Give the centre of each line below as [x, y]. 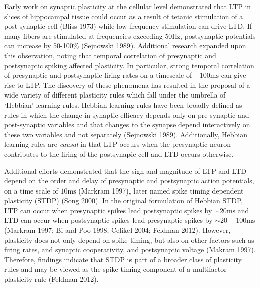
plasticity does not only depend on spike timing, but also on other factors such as [129, 239]
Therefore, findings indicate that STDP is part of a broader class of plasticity [123, 259]
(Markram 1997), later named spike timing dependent [161, 190]
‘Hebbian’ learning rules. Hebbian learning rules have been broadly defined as [123, 104]
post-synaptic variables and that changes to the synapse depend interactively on [127, 124]
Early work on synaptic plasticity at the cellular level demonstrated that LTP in [128, 6]
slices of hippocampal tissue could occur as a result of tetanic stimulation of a [124, 16]
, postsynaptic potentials [218, 35]
